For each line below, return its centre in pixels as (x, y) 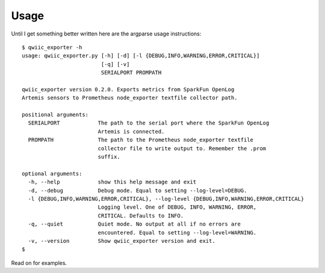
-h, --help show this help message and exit (112, 182)
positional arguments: (55, 115)
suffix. (109, 157)
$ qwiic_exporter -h (52, 47)
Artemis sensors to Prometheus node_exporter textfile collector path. (130, 98)
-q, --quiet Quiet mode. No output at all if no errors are (134, 224)
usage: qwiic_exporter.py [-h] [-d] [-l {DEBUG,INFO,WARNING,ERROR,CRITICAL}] (141, 56)
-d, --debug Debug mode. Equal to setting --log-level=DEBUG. (138, 190)
